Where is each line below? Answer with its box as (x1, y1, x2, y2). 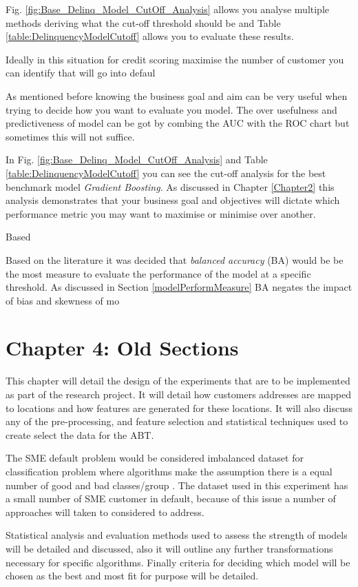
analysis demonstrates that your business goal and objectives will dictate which (6, 193, 340, 207)
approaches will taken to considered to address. (6, 504, 204, 519)
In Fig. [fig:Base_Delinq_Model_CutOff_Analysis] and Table (6, 152, 268, 167)
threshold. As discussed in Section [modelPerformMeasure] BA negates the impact (6, 280, 352, 294)
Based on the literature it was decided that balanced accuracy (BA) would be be (6, 252, 344, 267)
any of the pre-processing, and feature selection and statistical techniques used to (6, 414, 348, 429)
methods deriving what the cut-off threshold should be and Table (6, 15, 281, 30)
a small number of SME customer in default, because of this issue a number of (6, 491, 336, 506)
